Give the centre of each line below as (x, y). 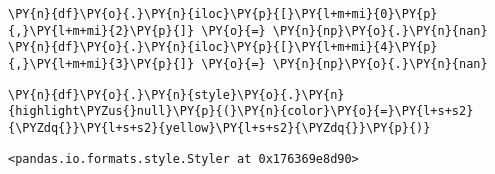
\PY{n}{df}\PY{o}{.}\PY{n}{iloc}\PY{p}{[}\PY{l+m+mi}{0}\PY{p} (223, 14)
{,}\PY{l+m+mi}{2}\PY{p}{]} (101, 30)
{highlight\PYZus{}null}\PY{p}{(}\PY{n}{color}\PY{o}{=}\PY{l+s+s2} (241, 111)
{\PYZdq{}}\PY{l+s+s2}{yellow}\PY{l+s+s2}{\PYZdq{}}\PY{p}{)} (219, 127)
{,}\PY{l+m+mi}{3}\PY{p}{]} (101, 63)
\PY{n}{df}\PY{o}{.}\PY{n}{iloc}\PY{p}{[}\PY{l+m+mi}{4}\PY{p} (223, 47)
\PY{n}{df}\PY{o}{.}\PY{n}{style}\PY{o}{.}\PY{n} (176, 94)
